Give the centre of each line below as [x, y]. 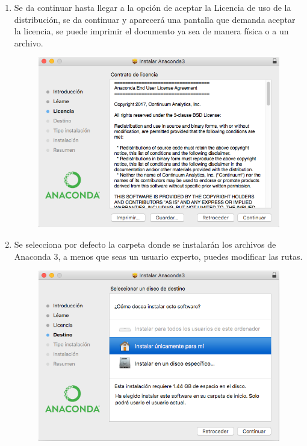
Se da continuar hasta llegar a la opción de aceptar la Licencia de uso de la [153, 7]
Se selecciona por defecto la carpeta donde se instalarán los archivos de [145, 244]
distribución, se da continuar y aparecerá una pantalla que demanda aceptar [155, 19]
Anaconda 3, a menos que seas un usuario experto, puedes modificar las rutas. [158, 256]
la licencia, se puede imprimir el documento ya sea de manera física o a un [151, 31]
